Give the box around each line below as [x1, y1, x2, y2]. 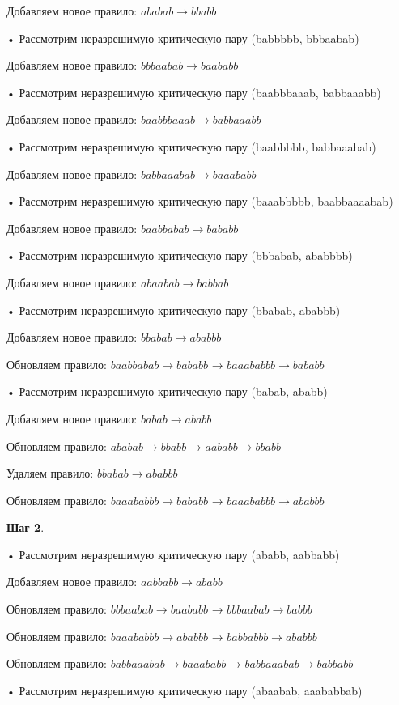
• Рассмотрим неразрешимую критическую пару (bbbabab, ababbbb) [6, 247, 353, 264]
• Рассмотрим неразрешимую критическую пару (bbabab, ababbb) [6, 301, 341, 318]
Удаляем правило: [6, 465, 94, 482]
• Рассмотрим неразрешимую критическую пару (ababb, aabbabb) [6, 546, 340, 563]
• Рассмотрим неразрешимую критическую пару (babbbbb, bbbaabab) [6, 29, 359, 46]
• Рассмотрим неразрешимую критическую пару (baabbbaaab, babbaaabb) [6, 83, 381, 100]
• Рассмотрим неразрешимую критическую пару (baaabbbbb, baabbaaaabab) [6, 193, 393, 210]
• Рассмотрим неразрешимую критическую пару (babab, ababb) [6, 383, 328, 400]
